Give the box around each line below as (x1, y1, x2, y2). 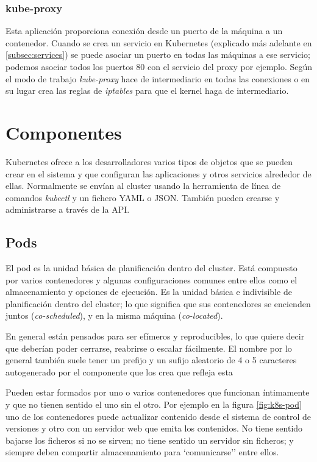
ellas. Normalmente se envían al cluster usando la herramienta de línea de (5, 179, 281, 192)
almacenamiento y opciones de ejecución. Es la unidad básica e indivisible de (5, 285, 292, 298)
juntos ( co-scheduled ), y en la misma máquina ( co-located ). (5, 309, 223, 322)
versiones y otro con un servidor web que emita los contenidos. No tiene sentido (5, 422, 303, 435)
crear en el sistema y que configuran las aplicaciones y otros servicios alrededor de (5, 167, 312, 180)
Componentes (5, 119, 122, 144)
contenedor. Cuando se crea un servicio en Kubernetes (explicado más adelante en (5, 36, 312, 49)
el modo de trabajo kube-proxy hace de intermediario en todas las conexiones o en (5, 72, 310, 85)
